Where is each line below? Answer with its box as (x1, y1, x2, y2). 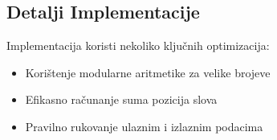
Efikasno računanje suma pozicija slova (25, 91, 218, 108)
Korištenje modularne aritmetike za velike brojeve (25, 64, 271, 80)
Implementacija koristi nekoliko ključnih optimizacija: (6, 37, 270, 54)
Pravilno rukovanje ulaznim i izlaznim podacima (25, 117, 263, 134)
